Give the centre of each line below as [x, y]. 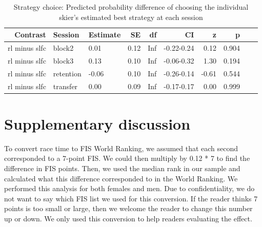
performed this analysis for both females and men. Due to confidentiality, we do [129, 188]
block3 [63, 60]
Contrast [30, 35]
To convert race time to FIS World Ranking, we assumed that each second [121, 148]
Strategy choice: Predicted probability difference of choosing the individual [131, 7]
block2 [63, 48]
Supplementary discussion [97, 123]
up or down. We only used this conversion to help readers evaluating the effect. [128, 218]
